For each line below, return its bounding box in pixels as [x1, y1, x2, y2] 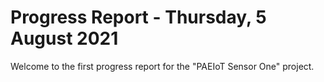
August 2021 [10, 27, 119, 50]
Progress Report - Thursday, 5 [10, 6, 267, 29]
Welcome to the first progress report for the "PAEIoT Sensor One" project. [10, 60, 315, 72]
